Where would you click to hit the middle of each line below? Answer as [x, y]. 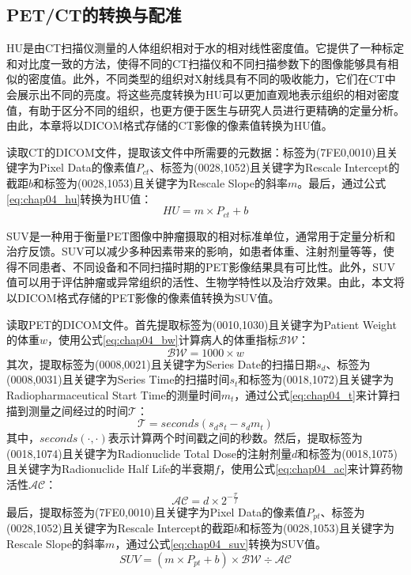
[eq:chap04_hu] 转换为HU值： [79, 198]
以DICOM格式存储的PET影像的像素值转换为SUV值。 [143, 297]
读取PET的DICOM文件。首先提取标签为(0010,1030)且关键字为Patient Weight [202, 324]
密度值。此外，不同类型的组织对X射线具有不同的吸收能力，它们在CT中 [212, 79]
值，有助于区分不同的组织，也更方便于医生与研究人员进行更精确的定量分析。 [205, 110]
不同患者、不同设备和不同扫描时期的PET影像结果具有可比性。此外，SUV [206, 266]
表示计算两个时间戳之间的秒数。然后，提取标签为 [235, 438]
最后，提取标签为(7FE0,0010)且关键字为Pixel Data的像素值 [156, 511]
